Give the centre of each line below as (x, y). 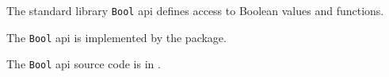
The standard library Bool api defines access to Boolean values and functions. (195, 10)
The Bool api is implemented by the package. (116, 37)
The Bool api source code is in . (84, 64)
